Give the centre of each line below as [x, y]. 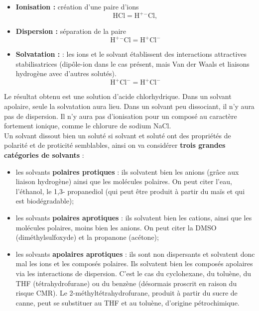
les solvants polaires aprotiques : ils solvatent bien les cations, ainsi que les [134, 217]
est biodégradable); [45, 201]
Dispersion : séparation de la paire [71, 31]
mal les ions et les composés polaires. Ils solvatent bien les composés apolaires [134, 263]
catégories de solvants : [44, 155]
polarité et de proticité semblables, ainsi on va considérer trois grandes [115, 145]
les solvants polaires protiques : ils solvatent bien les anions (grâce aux [127, 171]
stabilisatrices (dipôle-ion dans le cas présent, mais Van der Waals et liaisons [132, 63]
